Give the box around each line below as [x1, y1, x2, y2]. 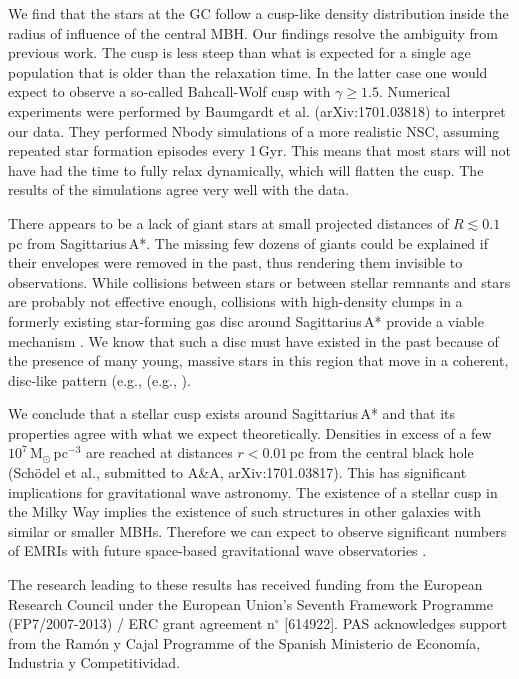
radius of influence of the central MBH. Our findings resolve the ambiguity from [8, 22, 498, 43]
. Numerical [378, 81, 451, 102]
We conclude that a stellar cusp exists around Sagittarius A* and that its [8, 403, 456, 424]
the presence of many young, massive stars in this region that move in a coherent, [8, 350, 509, 371]
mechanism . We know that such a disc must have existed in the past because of [8, 330, 499, 351]
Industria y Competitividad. [8, 652, 181, 673]
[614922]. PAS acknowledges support [284, 613, 508, 634]
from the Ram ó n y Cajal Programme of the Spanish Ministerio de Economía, [8, 632, 481, 653]
